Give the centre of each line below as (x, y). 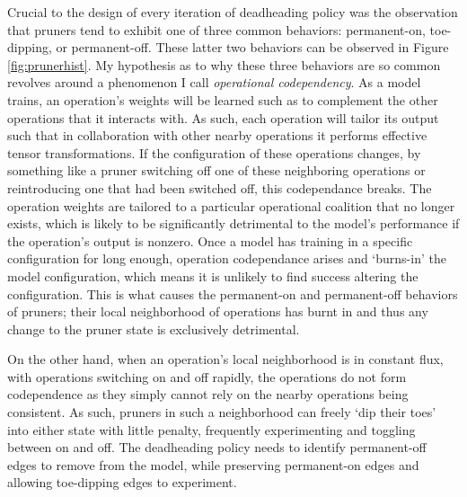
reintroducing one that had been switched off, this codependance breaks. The (220, 187)
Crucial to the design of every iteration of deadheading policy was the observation (233, 12)
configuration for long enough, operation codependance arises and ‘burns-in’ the (227, 258)
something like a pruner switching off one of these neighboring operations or (216, 170)
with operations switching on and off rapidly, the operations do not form (207, 376)
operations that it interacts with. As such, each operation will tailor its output (223, 117)
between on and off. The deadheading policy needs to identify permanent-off (217, 447)
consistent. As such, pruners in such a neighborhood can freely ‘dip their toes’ (222, 412)
